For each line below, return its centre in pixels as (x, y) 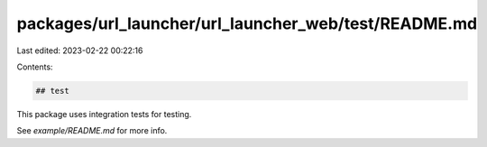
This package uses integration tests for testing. (104, 114)
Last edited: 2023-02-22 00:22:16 (80, 51)
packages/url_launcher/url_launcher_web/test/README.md (247, 23)
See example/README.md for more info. (92, 131)
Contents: (35, 67)
